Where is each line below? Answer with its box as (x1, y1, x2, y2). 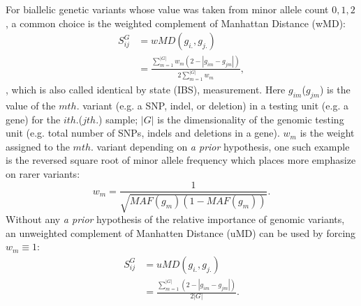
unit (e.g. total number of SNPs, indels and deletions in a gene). (6, 125, 280, 140)
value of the (6, 98, 56, 112)
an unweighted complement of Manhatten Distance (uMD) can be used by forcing (6, 225, 356, 240)
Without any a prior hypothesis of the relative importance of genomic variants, (6, 211, 345, 226)
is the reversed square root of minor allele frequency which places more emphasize (6, 153, 356, 167)
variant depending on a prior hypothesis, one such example (96, 139, 350, 153)
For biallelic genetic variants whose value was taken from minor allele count (6, 2, 329, 16)
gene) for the (6, 112, 61, 126)
